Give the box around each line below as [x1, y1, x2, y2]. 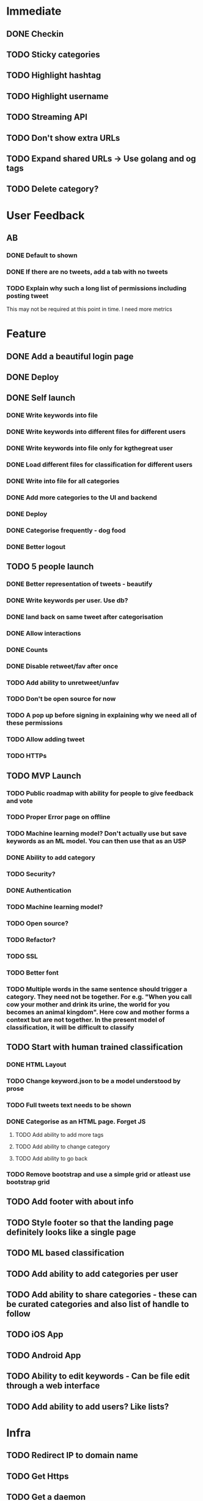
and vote [6, 796, 33, 805]
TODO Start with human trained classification [6, 1042, 183, 1052]
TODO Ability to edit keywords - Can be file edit [6, 1371, 190, 1382]
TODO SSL [6, 952, 38, 960]
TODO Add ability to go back [15, 1155, 87, 1162]
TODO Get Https [6, 1471, 69, 1481]
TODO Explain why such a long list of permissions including [6, 283, 186, 292]
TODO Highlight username [6, 91, 109, 102]
